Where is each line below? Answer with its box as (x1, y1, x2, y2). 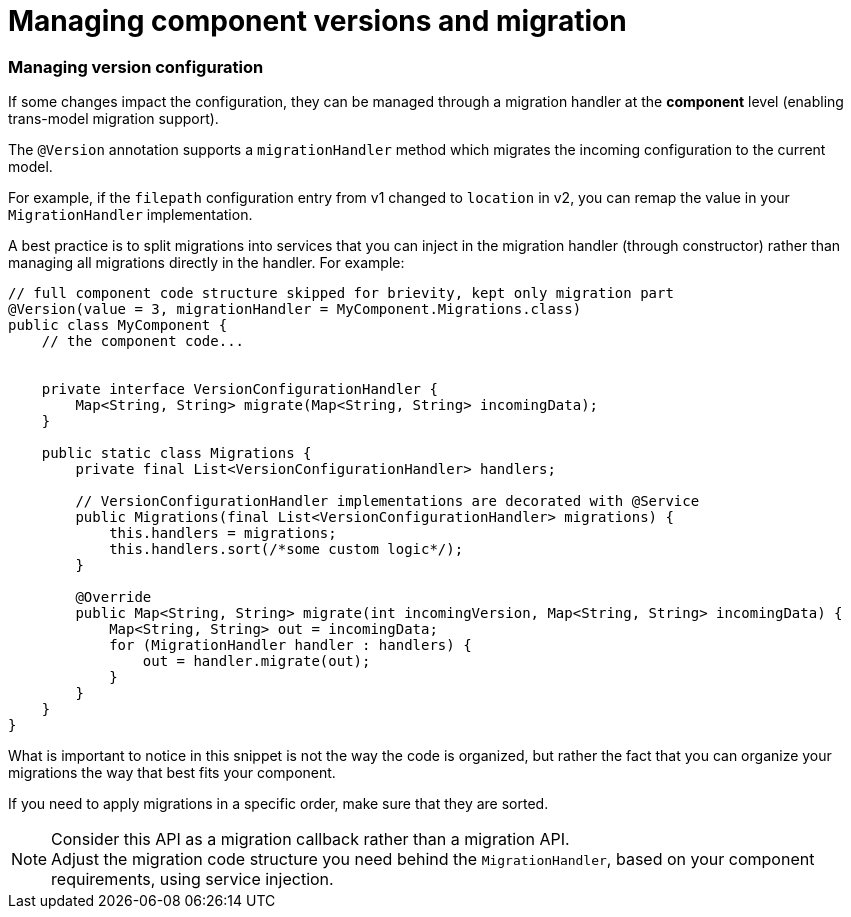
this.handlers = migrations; (109, 525, 337, 542)
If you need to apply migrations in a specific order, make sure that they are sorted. (8, 795, 549, 813)
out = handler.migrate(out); (142, 653, 371, 670)
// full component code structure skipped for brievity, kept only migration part (8, 285, 674, 302)
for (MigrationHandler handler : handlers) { (109, 637, 472, 654)
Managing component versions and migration (8, 4, 627, 38)
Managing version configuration (8, 56, 264, 77)
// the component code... (41, 333, 245, 350)
